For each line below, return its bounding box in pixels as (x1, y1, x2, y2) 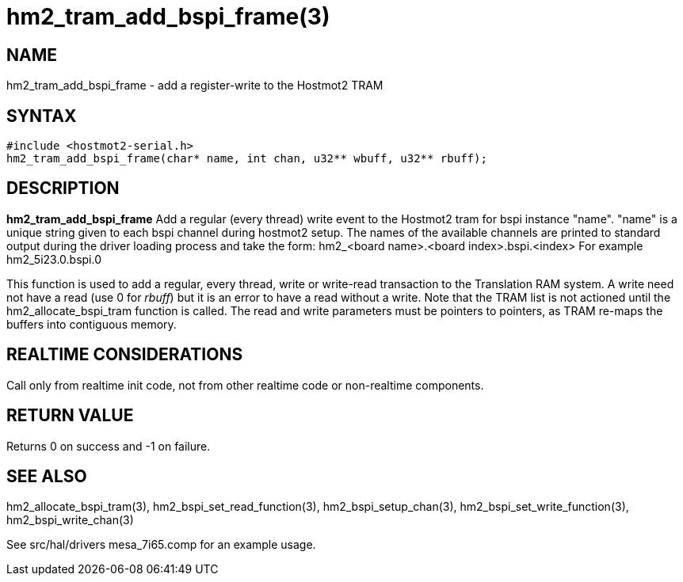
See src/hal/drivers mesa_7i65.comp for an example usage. (6, 538, 316, 552)
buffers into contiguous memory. (6, 317, 177, 331)
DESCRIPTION (6, 178, 120, 199)
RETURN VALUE (6, 405, 134, 426)
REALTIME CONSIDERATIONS (6, 344, 243, 365)
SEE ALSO (6, 466, 87, 486)
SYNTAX (6, 105, 77, 126)
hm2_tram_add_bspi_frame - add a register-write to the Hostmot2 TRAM (6, 78, 383, 93)
